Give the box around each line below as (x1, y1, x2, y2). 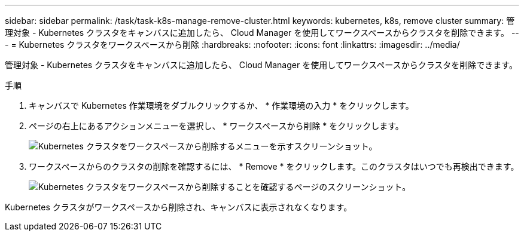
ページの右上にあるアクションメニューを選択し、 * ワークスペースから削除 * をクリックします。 (29, 121, 404, 131)
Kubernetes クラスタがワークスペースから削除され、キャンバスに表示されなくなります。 (5, 202, 352, 212)
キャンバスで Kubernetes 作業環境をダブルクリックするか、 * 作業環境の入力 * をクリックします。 (29, 100, 414, 111)
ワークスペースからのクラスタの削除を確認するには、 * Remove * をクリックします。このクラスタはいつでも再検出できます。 (29, 161, 519, 171)
